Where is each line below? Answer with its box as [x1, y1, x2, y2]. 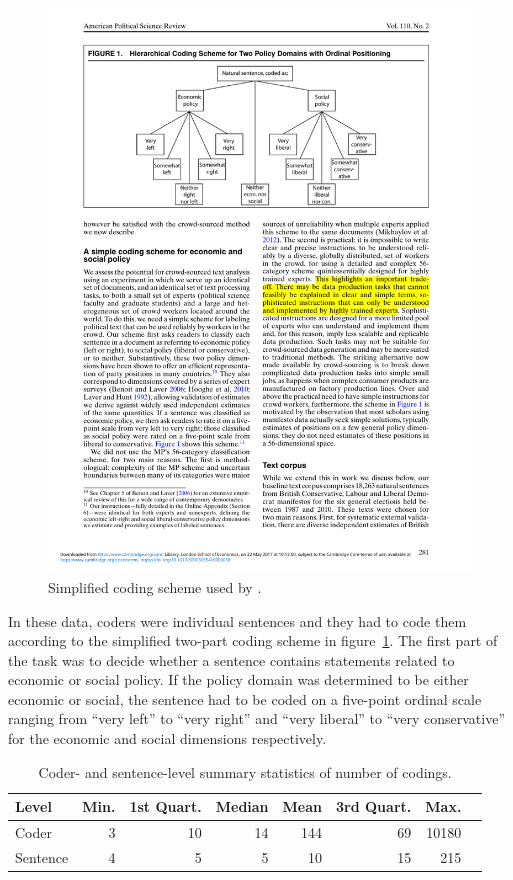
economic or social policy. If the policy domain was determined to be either [8, 669, 469, 690]
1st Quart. [129, 796, 202, 817]
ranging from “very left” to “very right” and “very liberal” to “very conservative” [8, 708, 506, 729]
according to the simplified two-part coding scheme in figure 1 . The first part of [8, 630, 498, 651]
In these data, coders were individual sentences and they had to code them [8, 610, 467, 631]
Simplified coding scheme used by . [48, 576, 262, 597]
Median [215, 796, 269, 817]
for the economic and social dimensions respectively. [8, 728, 327, 749]
